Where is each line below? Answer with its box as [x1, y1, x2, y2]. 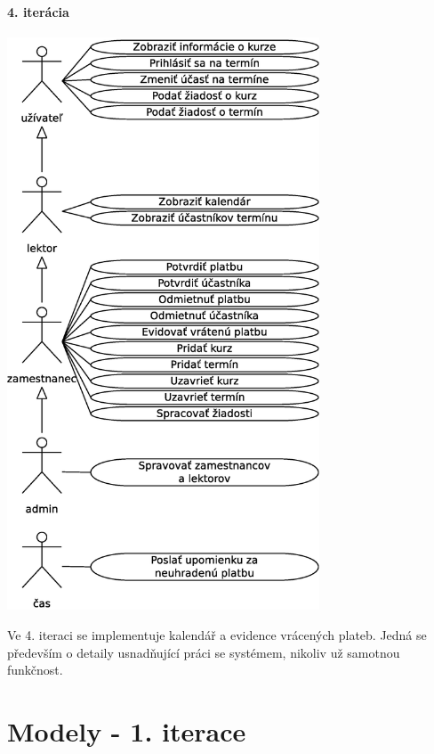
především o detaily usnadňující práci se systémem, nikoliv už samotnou [7, 643, 400, 661]
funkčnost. [7, 660, 63, 679]
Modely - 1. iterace [7, 712, 246, 749]
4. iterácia [7, 2, 69, 20]
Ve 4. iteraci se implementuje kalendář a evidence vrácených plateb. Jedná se [7, 625, 427, 643]
